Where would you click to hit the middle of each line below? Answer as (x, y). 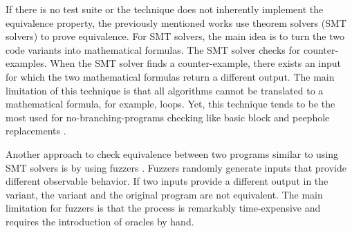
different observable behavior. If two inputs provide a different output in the (167, 181)
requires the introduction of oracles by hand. (100, 221)
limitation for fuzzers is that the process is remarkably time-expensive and (163, 208)
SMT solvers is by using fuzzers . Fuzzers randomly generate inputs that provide (176, 167)
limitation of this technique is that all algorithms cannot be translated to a (165, 90)
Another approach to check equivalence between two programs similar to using (172, 153)
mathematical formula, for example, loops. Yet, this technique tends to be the (170, 104)
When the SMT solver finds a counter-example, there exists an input (196, 63)
